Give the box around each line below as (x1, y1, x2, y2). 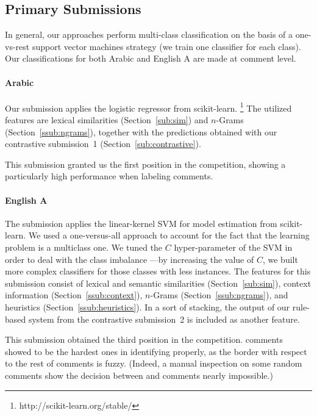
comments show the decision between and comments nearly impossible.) (5, 368, 273, 381)
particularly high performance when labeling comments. (5, 170, 213, 182)
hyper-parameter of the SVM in (174, 240, 293, 253)
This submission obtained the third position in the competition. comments (5, 333, 283, 346)
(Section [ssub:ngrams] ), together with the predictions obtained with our (5, 125, 277, 138)
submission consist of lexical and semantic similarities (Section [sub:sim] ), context (5, 276, 312, 289)
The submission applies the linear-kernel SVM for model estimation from (5, 217, 277, 229)
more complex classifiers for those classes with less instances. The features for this (5, 265, 311, 278)
